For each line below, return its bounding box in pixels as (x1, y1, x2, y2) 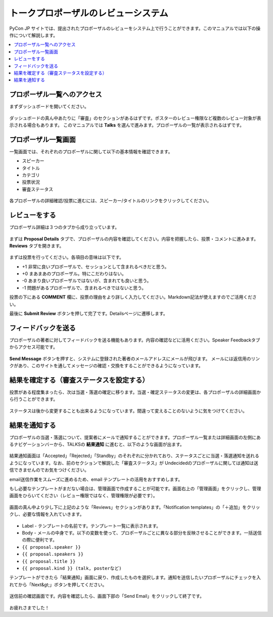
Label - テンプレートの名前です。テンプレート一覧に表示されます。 (22, 522, 161, 528)
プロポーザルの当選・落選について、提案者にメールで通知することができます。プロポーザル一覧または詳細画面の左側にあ (9, 434, 261, 440)
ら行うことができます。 (9, 396, 58, 402)
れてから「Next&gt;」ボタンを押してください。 (9, 582, 107, 588)
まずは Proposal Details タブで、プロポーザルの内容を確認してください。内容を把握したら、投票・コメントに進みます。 (9, 236, 259, 242)
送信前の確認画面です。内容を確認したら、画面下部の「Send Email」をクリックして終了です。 (9, 593, 205, 599)
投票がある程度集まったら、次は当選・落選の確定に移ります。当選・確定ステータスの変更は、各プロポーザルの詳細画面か (9, 389, 261, 395)
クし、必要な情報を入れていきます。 (9, 511, 84, 517)
